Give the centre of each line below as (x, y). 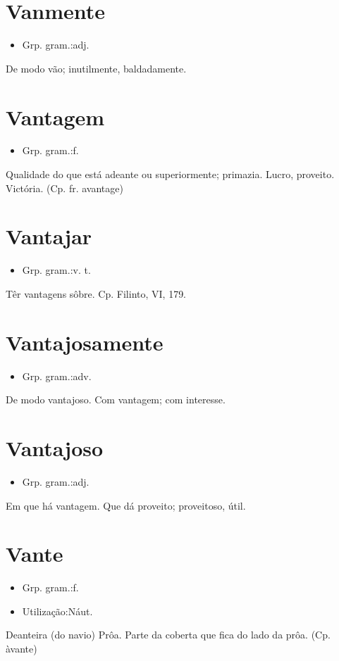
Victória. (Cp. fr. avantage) (64, 188)
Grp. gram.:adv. (57, 376)
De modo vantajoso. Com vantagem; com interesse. (116, 399)
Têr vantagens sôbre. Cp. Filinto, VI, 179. (96, 293)
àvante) (21, 649)
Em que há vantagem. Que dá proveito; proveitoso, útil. (126, 505)
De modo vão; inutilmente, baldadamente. (96, 68)
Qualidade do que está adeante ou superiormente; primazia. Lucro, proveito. (170, 174)
